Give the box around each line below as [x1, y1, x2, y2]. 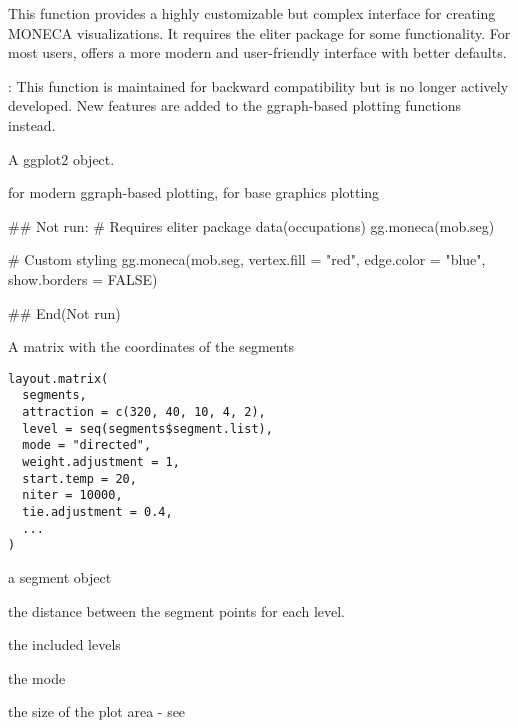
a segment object [8, 566, 112, 587]
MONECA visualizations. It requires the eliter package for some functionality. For [8, 22, 511, 43]
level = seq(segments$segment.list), [22, 421, 273, 436]
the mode [8, 667, 66, 688]
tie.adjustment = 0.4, [22, 504, 173, 519]
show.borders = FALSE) [8, 268, 158, 289]
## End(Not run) [8, 302, 121, 323]
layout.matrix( [8, 371, 109, 386]
